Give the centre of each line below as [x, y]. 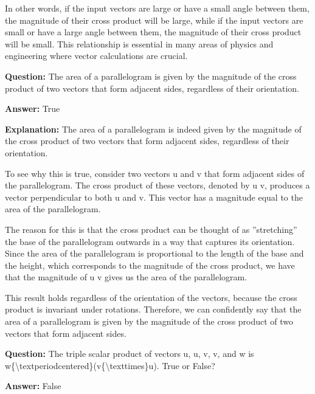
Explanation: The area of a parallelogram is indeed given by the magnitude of [153, 129]
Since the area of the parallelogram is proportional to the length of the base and [154, 253]
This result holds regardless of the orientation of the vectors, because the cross [151, 297]
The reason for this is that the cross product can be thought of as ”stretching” [151, 229]
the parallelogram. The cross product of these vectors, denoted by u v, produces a [157, 185]
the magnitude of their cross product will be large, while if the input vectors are [154, 20]
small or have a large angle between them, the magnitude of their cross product [153, 32]
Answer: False [33, 386]
